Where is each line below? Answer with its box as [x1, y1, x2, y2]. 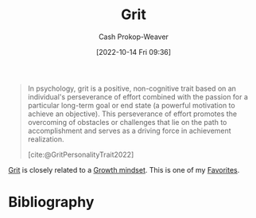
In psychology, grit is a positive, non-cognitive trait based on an [27, 84, 237, 93]
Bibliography [8, 193, 95, 212]
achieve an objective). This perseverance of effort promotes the [27, 109, 237, 119]
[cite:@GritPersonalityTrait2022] [27, 150, 134, 159]
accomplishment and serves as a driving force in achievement [27, 126, 232, 135]
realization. [27, 134, 65, 144]
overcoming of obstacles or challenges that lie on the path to [27, 117, 227, 127]
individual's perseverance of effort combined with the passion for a [27, 91, 249, 101]
